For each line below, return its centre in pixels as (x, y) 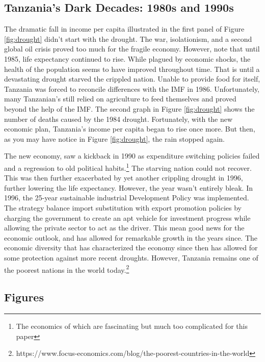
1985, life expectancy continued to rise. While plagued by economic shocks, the (127, 58)
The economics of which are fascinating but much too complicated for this (132, 326)
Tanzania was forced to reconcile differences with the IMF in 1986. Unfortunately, (132, 88)
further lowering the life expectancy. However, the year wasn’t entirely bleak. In (128, 187)
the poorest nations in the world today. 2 (67, 269)
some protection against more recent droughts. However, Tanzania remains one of (131, 257)
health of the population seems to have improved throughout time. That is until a (132, 69)
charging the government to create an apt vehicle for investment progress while (127, 217)
